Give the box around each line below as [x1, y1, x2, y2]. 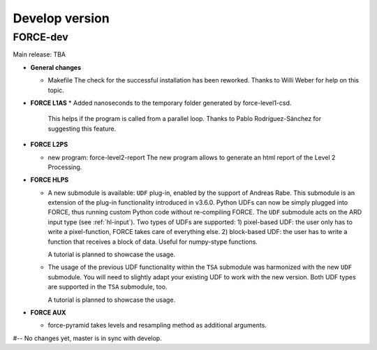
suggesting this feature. [47, 124, 117, 133]
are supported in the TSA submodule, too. [47, 283, 168, 291]
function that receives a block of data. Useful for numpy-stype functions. [47, 238, 258, 246]
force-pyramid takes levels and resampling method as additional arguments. [47, 321, 267, 330]
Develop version [13, 10, 110, 26]
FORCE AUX [30, 308, 66, 316]
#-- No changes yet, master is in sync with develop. [13, 334, 162, 342]
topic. [47, 86, 64, 94]
